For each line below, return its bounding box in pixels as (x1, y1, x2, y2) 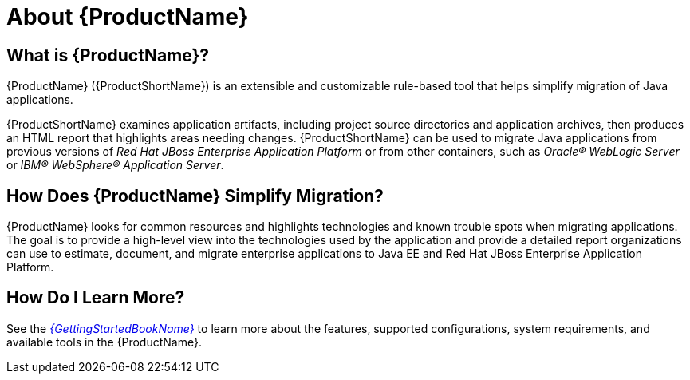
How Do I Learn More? (6, 287, 185, 308)
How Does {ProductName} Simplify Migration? (6, 185, 384, 206)
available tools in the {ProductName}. (6, 334, 202, 349)
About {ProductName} (6, 3, 249, 30)
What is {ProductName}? (6, 45, 210, 65)
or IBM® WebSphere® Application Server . (6, 158, 224, 172)
